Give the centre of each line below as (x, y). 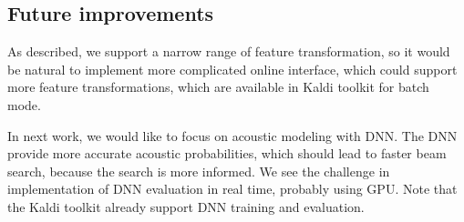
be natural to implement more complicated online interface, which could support (232, 69)
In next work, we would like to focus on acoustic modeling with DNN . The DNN (232, 135)
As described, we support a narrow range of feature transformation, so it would (229, 51)
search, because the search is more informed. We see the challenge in (199, 171)
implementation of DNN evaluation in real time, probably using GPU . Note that (232, 189)
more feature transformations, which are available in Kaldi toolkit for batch (218, 87)
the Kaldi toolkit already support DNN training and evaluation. (186, 206)
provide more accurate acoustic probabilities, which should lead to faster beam (227, 153)
